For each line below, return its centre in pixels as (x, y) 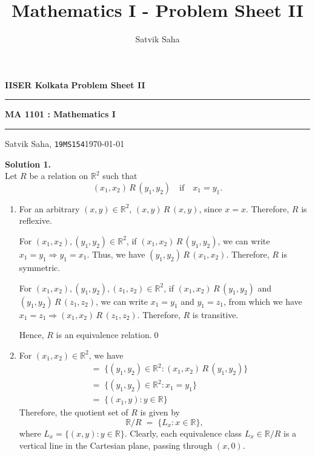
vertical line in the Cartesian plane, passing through (116, 445)
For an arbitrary (49, 208)
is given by (160, 412)
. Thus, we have (116, 254)
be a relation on (59, 176)
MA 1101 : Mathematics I (60, 114)
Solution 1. (28, 164)
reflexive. (35, 220)
